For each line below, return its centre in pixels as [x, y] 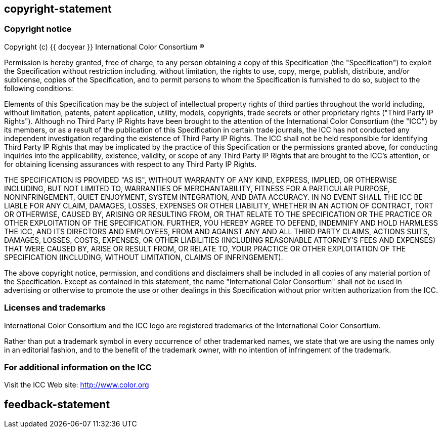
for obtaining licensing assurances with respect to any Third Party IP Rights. [130, 164]
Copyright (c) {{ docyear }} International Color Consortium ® [104, 47]
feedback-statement [57, 404]
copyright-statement [58, 9]
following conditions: [39, 88]
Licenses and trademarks [55, 308]
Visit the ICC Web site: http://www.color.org [77, 385]
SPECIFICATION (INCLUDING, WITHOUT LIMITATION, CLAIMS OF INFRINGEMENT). [144, 257]
